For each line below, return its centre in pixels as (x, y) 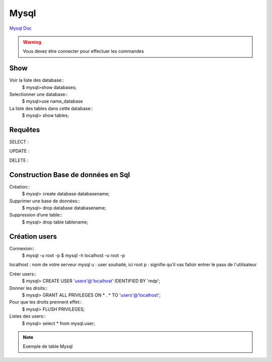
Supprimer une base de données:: (45, 201)
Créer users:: (23, 274)
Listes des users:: (28, 316)
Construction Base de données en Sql (70, 174)
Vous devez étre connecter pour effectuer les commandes (83, 51)
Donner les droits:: (28, 288)
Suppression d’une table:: (36, 215)
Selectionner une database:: (39, 94)
